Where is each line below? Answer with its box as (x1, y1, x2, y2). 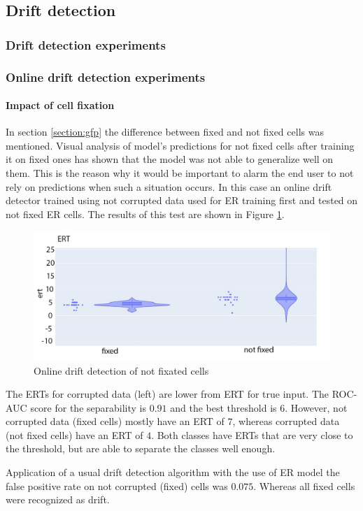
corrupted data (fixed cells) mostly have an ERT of (6, 414, 225, 429)
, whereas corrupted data (232, 414, 340, 429)
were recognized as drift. (6, 492, 110, 507)
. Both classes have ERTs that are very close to (151, 427, 353, 442)
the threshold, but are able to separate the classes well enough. (6, 441, 276, 456)
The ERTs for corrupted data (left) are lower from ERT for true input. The (6, 387, 329, 401)
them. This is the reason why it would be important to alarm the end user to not (6, 166, 354, 180)
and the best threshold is (170, 400, 277, 415)
